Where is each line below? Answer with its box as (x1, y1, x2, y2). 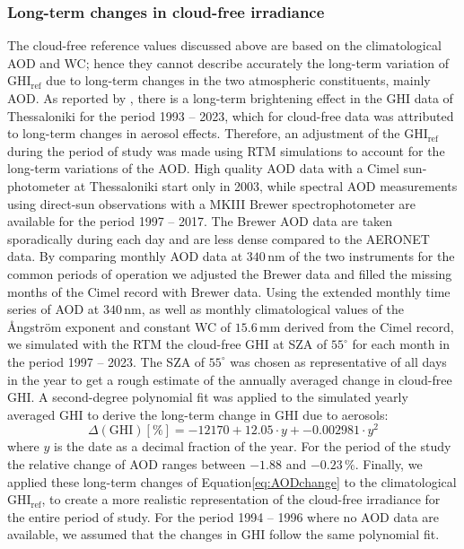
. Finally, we (355, 454, 423, 473)
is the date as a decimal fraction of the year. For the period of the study (54, 437, 451, 456)
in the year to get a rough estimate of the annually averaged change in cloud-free (7, 370, 452, 388)
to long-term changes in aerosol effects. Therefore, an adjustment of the (7, 124, 400, 143)
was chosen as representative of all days (230, 352, 447, 370)
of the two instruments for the (289, 247, 455, 266)
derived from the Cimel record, (284, 317, 454, 335)
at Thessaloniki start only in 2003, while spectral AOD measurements (74, 176, 458, 195)
